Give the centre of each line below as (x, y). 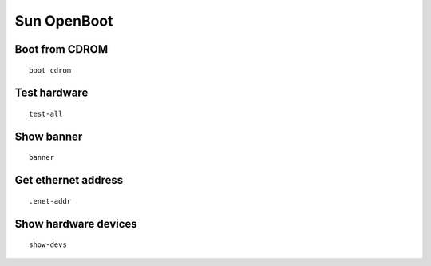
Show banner (49, 136)
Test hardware (51, 93)
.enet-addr (50, 201)
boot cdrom (50, 70)
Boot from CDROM (61, 49)
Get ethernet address (69, 180)
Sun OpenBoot (64, 21)
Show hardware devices (76, 224)
